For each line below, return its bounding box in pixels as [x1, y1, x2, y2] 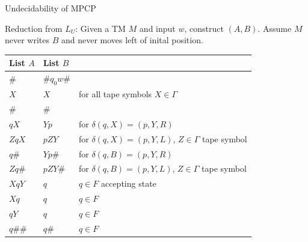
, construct [184, 22, 224, 34]
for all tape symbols [78, 88, 152, 100]
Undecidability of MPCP [5, 2, 96, 14]
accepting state [100, 177, 156, 190]
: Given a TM [75, 22, 126, 34]
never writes [5, 34, 50, 46]
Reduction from [5, 22, 63, 34]
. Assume [257, 22, 292, 34]
